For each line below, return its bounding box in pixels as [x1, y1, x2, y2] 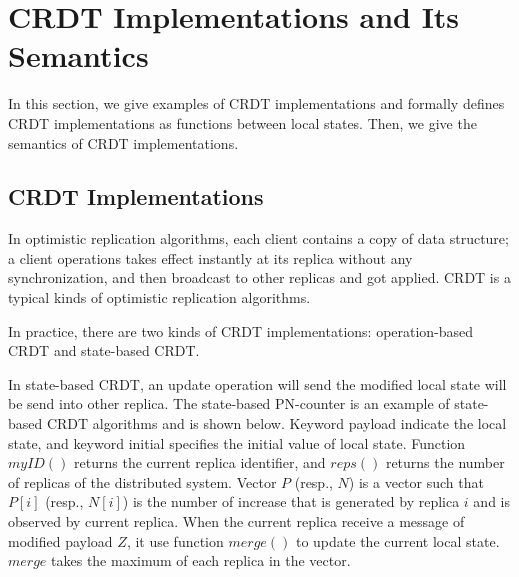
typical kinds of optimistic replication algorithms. [8, 287, 311, 308]
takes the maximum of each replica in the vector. [51, 550, 351, 571]
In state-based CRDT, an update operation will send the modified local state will [8, 373, 507, 394]
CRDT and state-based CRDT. [8, 340, 200, 361]
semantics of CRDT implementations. [8, 132, 239, 153]
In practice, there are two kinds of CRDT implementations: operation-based [8, 320, 474, 341]
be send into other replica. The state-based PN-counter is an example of [8, 393, 450, 414]
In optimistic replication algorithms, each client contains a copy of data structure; [8, 228, 509, 249]
